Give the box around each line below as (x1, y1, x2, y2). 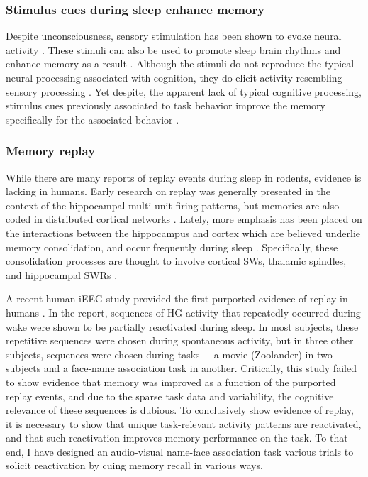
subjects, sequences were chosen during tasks (6, 346, 200, 361)
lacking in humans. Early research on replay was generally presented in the (6, 184, 331, 199)
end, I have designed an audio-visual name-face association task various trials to (6, 444, 354, 459)
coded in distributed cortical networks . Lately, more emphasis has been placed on (6, 212, 362, 226)
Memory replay (6, 142, 96, 160)
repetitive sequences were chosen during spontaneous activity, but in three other (6, 333, 354, 348)
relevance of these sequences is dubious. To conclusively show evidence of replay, (6, 402, 354, 417)
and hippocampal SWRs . (6, 267, 118, 282)
